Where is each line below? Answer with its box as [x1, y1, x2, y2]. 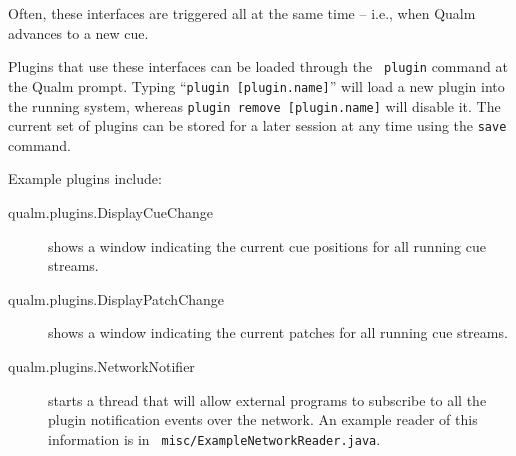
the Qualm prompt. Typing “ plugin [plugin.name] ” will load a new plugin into [8, 75, 505, 96]
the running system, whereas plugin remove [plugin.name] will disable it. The [8, 95, 501, 116]
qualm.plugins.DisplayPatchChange [8, 288, 225, 309]
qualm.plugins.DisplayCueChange [8, 202, 213, 222]
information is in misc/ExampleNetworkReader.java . [48, 428, 381, 449]
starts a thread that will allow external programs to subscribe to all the [48, 389, 487, 410]
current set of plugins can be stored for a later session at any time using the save [8, 115, 507, 136]
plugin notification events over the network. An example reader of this [48, 409, 478, 430]
